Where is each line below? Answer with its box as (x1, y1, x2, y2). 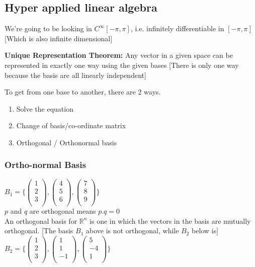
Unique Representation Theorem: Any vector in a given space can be (5, 50, 233, 60)
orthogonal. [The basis (5, 225, 73, 236)
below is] (192, 225, 219, 236)
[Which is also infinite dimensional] (5, 33, 113, 43)
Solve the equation (16, 103, 73, 114)
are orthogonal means (29, 205, 96, 216)
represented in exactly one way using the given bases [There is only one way (5, 59, 239, 70)
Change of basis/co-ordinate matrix (16, 120, 126, 131)
